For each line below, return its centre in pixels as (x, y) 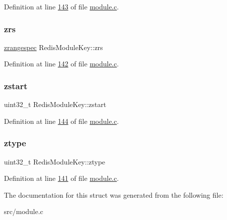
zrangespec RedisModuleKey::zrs (54, 47)
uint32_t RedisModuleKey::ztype (55, 161)
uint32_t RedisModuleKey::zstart (55, 104)
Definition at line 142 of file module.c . (61, 64)
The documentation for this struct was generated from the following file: (114, 194)
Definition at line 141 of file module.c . (61, 178)
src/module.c (24, 211)
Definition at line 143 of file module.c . (61, 6)
